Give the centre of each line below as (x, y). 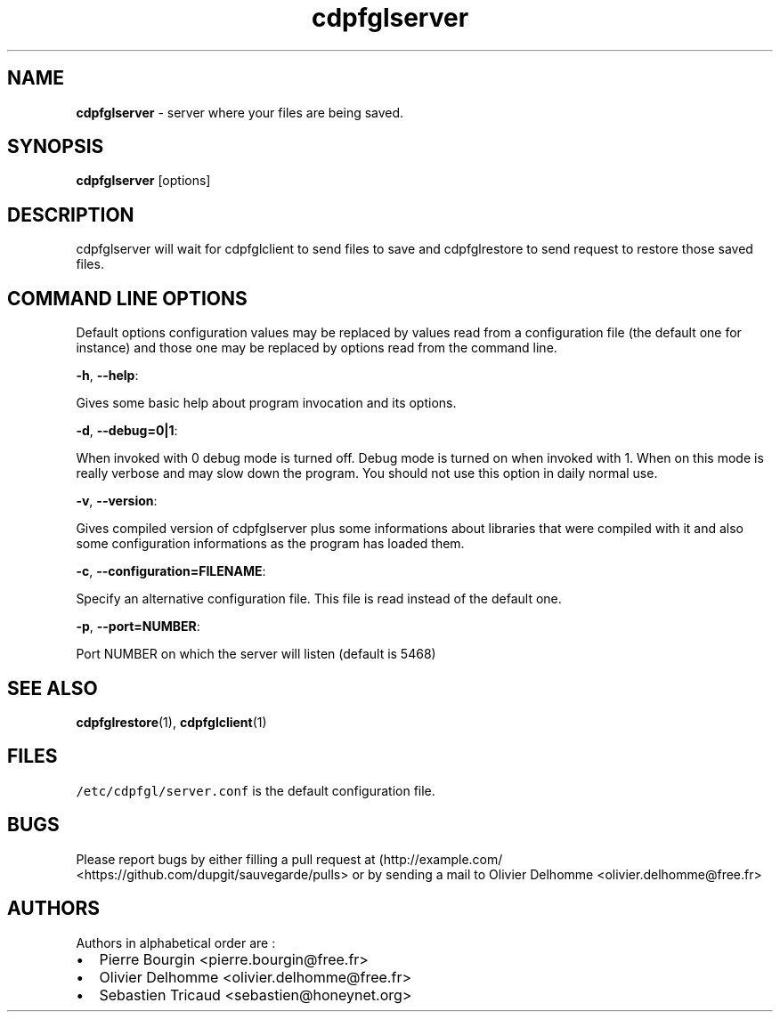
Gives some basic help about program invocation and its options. (266, 403)
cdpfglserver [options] (143, 181)
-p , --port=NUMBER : (138, 627)
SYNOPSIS (56, 147)
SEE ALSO (53, 688)
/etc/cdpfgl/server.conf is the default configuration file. (256, 790)
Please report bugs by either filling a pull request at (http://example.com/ (289, 859)
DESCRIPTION (71, 214)
